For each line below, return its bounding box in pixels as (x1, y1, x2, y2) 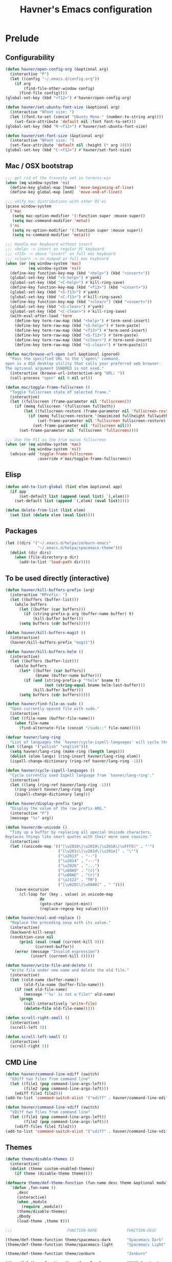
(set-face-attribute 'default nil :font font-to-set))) (14, 119, 137, 124)
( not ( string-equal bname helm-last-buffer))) (44, 682, 145, 688)
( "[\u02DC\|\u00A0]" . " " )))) (58, 882, 125, 887)
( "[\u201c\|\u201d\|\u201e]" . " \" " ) (58, 849, 139, 854)
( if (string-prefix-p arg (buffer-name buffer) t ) (24, 611, 134, 617)
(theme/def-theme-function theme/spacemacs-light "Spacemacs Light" (5, 1242, 166, 1247)
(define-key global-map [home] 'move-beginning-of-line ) (10, 185, 134, 190)
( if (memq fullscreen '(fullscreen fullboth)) (14, 404, 116, 409)
